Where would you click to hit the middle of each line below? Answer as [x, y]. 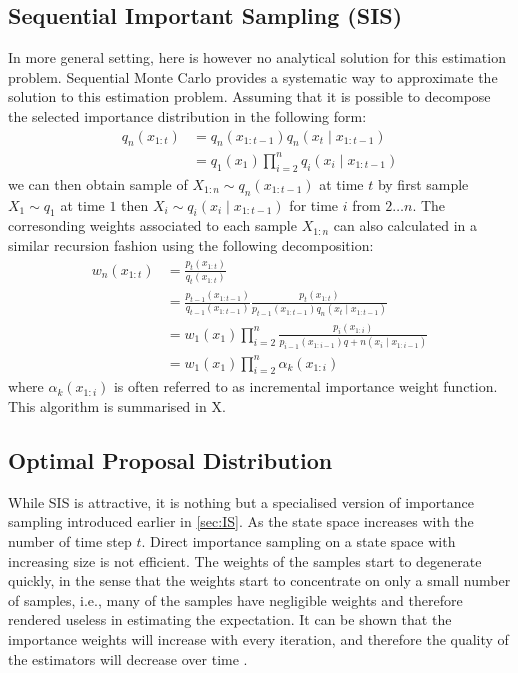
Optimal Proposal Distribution [170, 459]
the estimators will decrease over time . [128, 658]
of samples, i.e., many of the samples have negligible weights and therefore [235, 599]
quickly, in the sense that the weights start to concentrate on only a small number [259, 580]
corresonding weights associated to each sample [152, 225]
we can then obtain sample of [98, 183]
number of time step [70, 540]
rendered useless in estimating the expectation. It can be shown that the [230, 619]
